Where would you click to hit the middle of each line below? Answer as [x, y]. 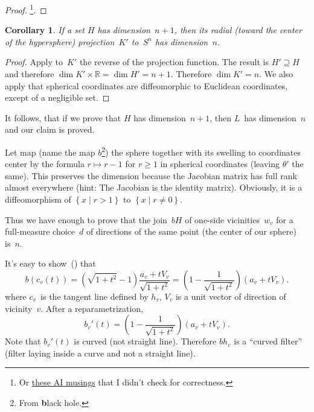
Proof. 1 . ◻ [26, 9]
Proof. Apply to [34, 62]
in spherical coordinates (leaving [220, 164]
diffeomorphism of [38, 199]
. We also [276, 74]
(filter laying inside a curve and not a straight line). [100, 353]
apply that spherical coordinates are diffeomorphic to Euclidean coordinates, [146, 85]
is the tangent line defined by [95, 296]
